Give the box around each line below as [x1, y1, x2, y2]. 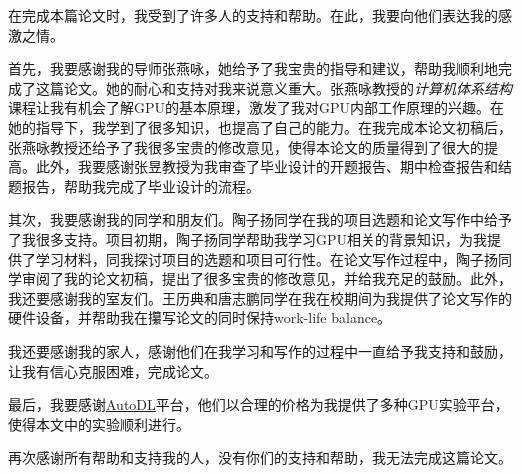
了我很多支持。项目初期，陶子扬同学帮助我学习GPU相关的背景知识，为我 [8, 228, 488, 249]
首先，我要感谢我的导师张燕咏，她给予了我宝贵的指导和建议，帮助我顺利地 [8, 58, 498, 79]
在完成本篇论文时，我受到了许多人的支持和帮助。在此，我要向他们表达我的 [8, 5, 498, 25]
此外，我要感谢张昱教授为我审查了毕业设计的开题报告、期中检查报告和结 [35, 156, 512, 177]
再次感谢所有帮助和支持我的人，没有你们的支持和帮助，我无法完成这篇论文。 [8, 447, 512, 468]
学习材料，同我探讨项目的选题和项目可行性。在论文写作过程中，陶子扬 [35, 248, 498, 269]
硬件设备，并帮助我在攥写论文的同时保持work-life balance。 [8, 307, 392, 328]
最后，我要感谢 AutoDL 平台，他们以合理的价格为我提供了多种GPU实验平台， [8, 394, 509, 415]
